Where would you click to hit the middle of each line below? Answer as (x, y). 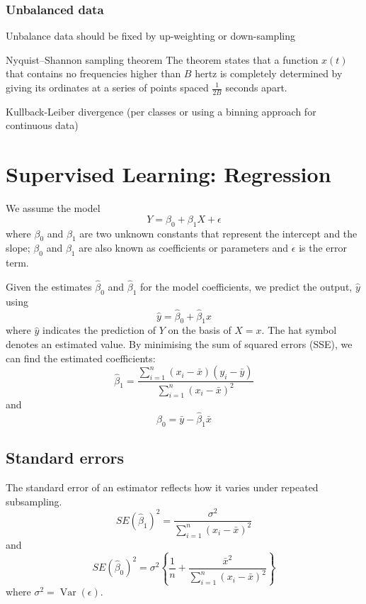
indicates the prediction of (99, 330)
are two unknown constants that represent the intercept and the (218, 233)
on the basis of (200, 330)
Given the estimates (49, 286)
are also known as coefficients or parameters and (184, 248)
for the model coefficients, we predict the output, (246, 286)
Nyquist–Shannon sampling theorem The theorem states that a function (162, 59)
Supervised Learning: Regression (168, 174)
